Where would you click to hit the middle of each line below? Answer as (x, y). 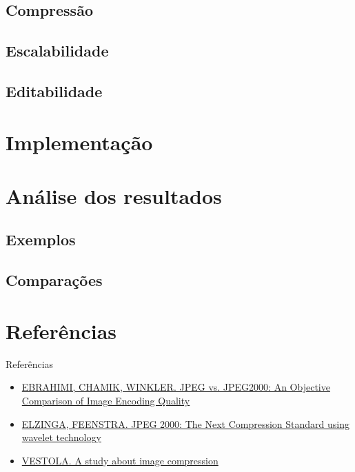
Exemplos (41, 239)
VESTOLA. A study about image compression (120, 460)
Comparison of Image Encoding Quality (106, 400)
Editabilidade (54, 91)
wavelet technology (61, 437)
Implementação (79, 142)
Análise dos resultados (114, 195)
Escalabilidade (57, 51)
